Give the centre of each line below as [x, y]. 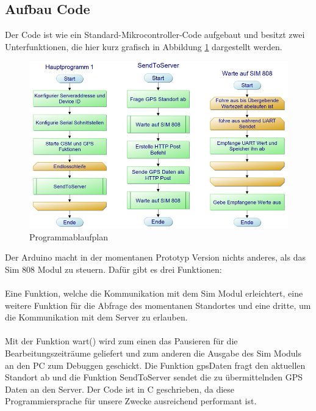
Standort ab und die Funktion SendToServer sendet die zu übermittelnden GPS [154, 377]
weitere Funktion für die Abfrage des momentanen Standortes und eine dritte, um [158, 305]
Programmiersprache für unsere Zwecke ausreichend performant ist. [131, 401]
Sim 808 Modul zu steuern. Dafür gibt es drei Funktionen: [113, 269]
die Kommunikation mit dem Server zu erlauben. [96, 317]
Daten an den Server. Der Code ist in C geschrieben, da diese [120, 389]
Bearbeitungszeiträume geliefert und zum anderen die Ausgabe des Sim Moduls [153, 353]
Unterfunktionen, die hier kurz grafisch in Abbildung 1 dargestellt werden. [144, 46]
